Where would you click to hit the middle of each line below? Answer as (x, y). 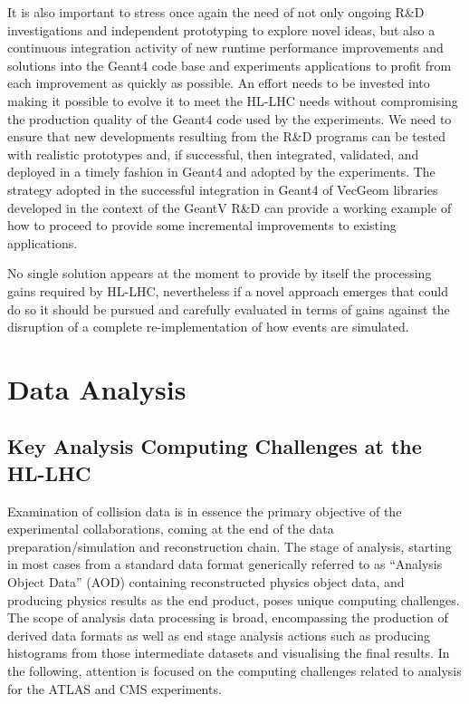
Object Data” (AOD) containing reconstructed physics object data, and (206, 582)
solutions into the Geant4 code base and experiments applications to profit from (230, 65)
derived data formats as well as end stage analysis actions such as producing (219, 635)
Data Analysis (97, 388)
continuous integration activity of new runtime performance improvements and (225, 48)
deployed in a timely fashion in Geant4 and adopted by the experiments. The (221, 172)
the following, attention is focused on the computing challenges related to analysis (234, 670)
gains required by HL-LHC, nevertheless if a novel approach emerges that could (228, 290)
